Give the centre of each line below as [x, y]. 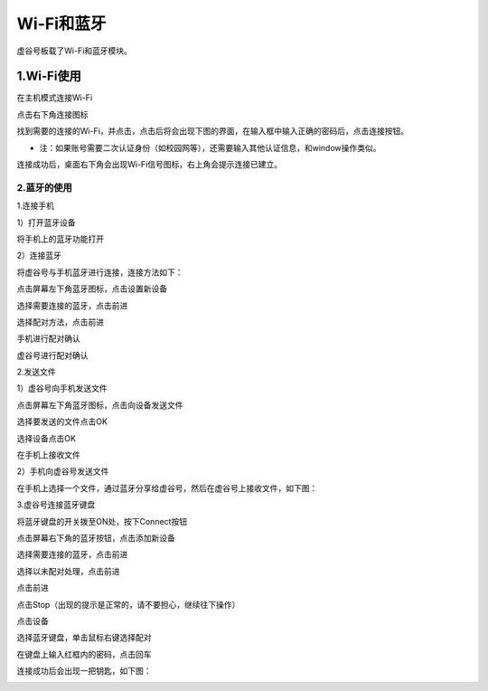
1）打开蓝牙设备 [46, 222]
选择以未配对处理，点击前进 [68, 571]
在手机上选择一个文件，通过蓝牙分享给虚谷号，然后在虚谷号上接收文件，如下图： [167, 487]
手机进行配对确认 [48, 338]
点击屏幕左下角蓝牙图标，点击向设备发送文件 [100, 405]
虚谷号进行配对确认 [52, 355]
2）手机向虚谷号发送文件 [63, 471]
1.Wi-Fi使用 [49, 76]
